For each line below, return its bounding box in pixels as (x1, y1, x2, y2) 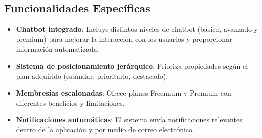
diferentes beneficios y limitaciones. (16, 97, 125, 108)
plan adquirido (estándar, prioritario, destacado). (16, 70, 168, 81)
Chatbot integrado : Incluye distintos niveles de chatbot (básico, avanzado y (16, 24, 258, 34)
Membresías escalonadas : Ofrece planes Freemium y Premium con (16, 87, 231, 98)
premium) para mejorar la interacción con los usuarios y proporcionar (16, 33, 232, 44)
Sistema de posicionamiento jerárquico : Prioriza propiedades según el (16, 60, 248, 71)
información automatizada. (16, 43, 99, 54)
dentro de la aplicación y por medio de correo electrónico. (16, 124, 194, 134)
